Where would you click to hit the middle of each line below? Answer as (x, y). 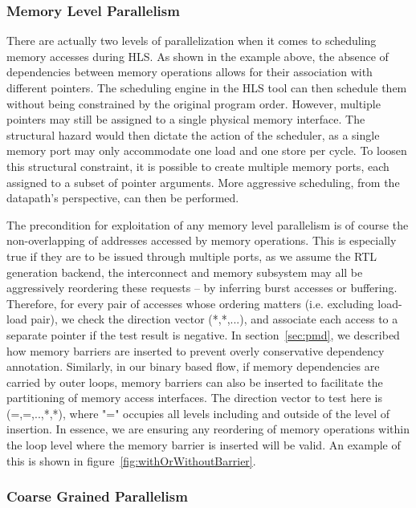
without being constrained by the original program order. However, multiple (194, 103)
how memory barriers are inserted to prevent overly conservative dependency (196, 350)
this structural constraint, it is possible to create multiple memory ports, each (198, 166)
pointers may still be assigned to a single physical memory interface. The (186, 119)
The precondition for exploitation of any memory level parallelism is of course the (208, 224)
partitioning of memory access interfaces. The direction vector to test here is (195, 398)
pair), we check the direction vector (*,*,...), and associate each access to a (214, 319)
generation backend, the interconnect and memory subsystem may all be (185, 272)
